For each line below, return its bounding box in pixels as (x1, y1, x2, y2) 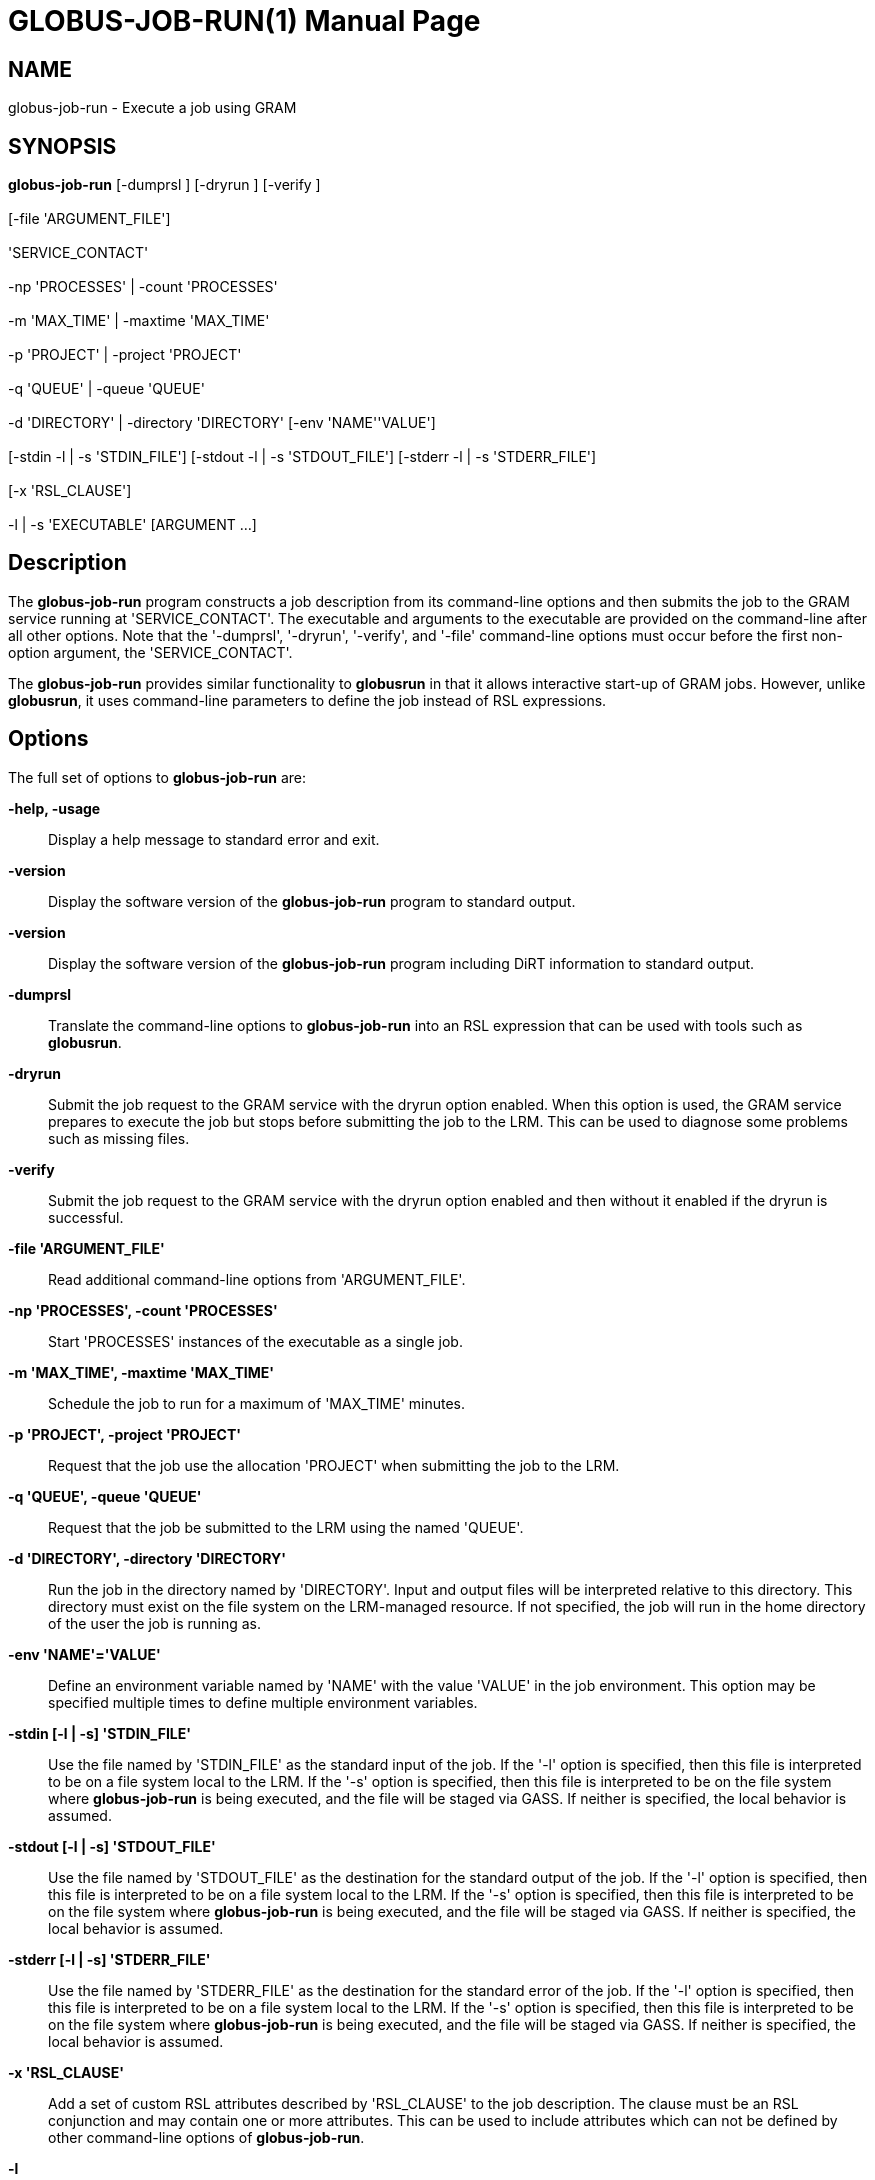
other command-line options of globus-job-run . (48, 2128, 365, 2146)
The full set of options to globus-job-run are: (8, 768, 306, 786)
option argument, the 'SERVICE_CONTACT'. (8, 643, 293, 661)
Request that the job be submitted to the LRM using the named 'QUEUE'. (48, 1518, 524, 1536)
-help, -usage (8, 799, 101, 817)
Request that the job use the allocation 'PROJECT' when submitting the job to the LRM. (48, 1456, 620, 1474)
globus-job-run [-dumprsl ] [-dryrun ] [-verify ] (8, 176, 321, 194)
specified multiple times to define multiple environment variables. (48, 1693, 478, 1711)
